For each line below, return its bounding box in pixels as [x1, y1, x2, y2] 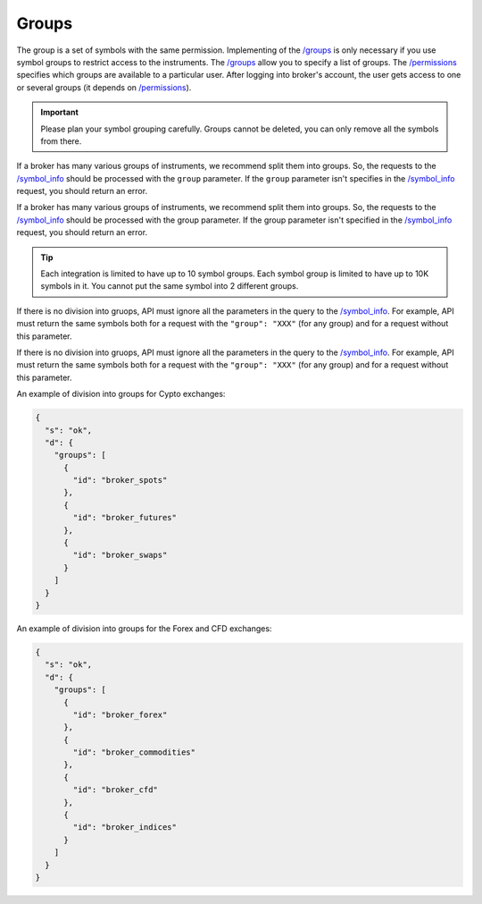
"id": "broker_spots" [72, 475, 168, 486]
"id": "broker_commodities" [72, 748, 196, 757]
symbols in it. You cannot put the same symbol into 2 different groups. [40, 281, 299, 291]
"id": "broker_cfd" [72, 785, 158, 795]
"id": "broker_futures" [72, 512, 178, 523]
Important [40, 107, 79, 118]
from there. [40, 135, 82, 147]
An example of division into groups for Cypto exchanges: [16, 389, 226, 400]
